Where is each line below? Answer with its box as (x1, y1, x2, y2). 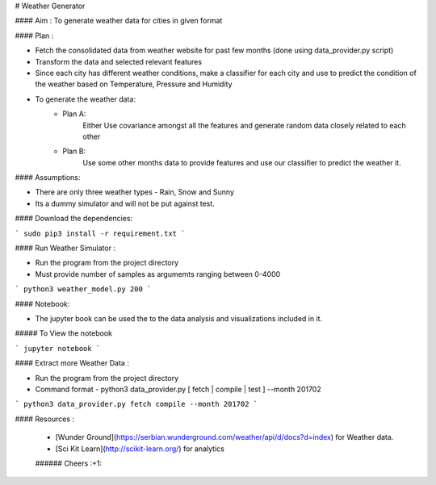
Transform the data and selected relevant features (35, 56, 202, 66)
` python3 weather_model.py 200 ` (15, 285, 152, 294)
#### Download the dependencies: (15, 214, 133, 224)
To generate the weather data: (35, 94, 136, 104)
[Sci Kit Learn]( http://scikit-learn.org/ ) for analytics (55, 444, 225, 454)
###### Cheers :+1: (35, 458, 103, 468)
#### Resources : (15, 414, 74, 424)
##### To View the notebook (15, 328, 113, 338)
